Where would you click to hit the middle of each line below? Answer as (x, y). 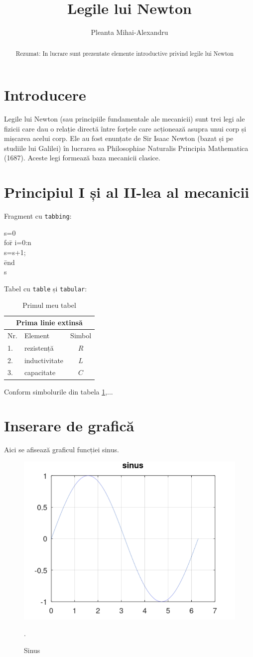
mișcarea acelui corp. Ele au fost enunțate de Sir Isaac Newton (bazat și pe (119, 138)
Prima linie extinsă (49, 323)
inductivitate (44, 360)
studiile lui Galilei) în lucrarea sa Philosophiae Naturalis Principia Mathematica (126, 148)
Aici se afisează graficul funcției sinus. (62, 450)
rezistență (39, 347)
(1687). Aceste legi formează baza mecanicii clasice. (82, 158)
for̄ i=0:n (18, 242)
